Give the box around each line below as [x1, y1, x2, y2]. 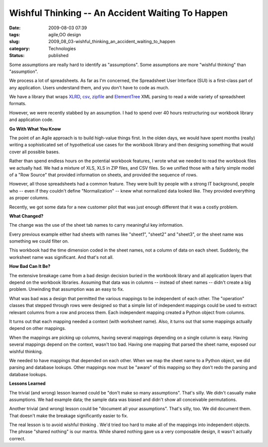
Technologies [48, 45, 76, 52]
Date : [9, 25, 21, 31]
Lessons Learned [9, 381, 46, 386]
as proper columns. [9, 195, 49, 201]
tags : [9, 31, 20, 37]
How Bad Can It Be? [9, 263, 51, 269]
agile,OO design [48, 31, 81, 37]
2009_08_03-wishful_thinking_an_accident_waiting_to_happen [48, 39, 176, 45]
